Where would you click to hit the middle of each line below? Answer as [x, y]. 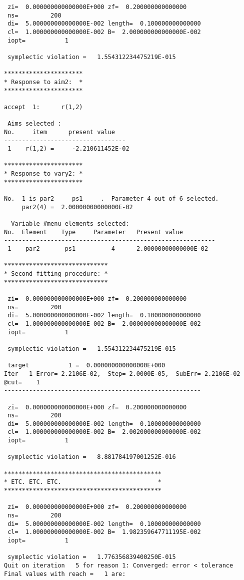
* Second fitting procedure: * [56, 274]
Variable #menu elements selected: [70, 224]
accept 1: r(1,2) [43, 107]
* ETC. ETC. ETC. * [83, 482]
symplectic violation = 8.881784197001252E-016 [92, 457]
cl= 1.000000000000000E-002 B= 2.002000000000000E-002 [104, 432]
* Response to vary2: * [43, 174]
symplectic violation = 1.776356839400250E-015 [92, 557]
